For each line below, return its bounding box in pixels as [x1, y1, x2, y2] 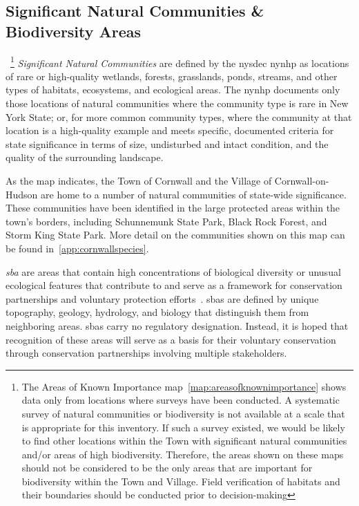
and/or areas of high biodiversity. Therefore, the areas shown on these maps [21, 447, 344, 461]
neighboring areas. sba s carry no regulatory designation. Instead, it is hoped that [6, 318, 349, 332]
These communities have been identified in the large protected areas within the [6, 200, 340, 215]
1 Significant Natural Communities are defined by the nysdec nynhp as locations [10, 53, 349, 70]
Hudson [6, 187, 38, 201]
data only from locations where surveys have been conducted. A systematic [21, 393, 340, 407]
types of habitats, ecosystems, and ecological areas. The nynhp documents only [6, 82, 340, 97]
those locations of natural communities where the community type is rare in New [6, 96, 349, 111]
